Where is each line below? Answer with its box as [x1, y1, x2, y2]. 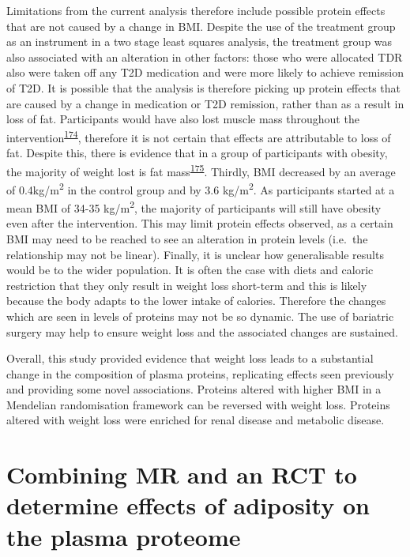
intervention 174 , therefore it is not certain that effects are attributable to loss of [6, 126, 391, 145]
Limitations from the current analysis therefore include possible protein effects [6, 2, 386, 18]
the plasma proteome [6, 520, 241, 552]
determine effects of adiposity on [6, 489, 370, 521]
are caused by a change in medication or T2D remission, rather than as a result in [6, 95, 404, 111]
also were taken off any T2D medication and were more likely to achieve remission [6, 64, 404, 81]
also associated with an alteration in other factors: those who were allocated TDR [6, 48, 403, 65]
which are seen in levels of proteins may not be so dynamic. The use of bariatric [6, 307, 394, 324]
